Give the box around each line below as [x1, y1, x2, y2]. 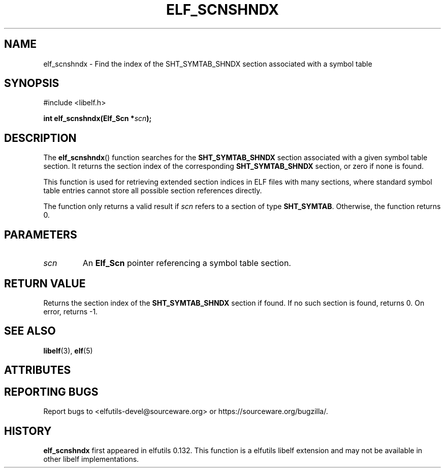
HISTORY [4, 424, 52, 437]
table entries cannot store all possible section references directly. [43, 186, 262, 195]
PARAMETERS [4, 228, 77, 241]
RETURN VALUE [4, 277, 86, 290]
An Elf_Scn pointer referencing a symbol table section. [82, 258, 291, 269]
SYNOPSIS [4, 77, 59, 90]
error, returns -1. [43, 307, 98, 316]
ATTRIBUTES [4, 364, 71, 377]
